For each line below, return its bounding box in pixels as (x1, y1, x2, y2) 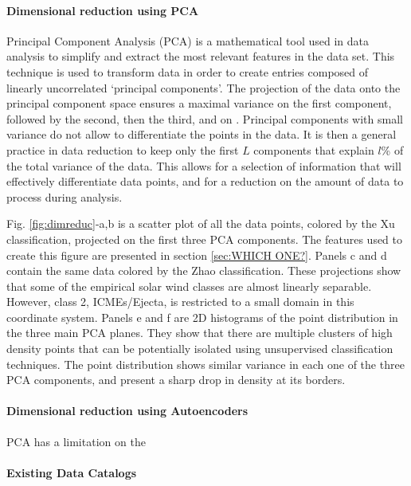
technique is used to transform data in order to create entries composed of (6, 63, 369, 80)
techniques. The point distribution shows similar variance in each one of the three (6, 355, 405, 372)
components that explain (253, 141, 374, 158)
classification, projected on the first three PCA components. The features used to (6, 230, 403, 247)
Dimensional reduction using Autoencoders (6, 402, 249, 419)
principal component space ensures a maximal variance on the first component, (6, 95, 392, 112)
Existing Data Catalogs (6, 464, 137, 480)
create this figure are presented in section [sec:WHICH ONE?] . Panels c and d (6, 246, 387, 263)
